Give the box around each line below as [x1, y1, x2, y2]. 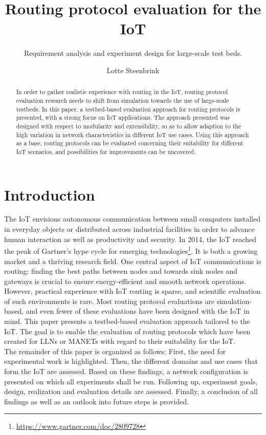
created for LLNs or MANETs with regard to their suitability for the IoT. [4, 336, 236, 346]
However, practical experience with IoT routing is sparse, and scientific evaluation [4, 286, 261, 296]
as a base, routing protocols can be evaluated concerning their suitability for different [16, 139, 243, 147]
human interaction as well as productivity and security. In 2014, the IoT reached [4, 233, 257, 244]
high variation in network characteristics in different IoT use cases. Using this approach [16, 130, 249, 139]
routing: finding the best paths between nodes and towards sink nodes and [4, 266, 237, 276]
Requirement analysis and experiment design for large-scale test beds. [24, 48, 242, 58]
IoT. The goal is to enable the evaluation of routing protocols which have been [4, 325, 251, 336]
